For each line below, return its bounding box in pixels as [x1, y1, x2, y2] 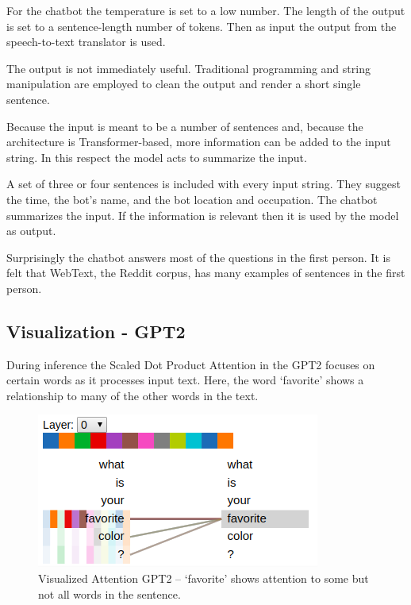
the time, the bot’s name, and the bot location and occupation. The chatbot [6, 191, 378, 207]
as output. [6, 222, 56, 239]
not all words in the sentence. [38, 585, 181, 602]
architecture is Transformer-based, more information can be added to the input [6, 133, 391, 150]
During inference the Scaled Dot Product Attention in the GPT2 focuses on [6, 356, 375, 372]
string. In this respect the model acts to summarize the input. [6, 148, 307, 165]
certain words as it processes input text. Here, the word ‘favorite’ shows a [6, 372, 364, 388]
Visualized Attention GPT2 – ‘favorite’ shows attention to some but [38, 570, 369, 587]
